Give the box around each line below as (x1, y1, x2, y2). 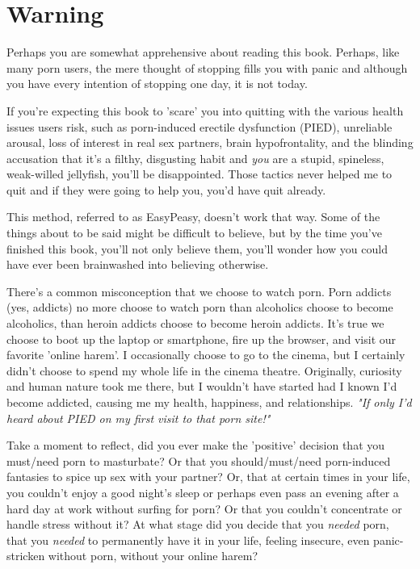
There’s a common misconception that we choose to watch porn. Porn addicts (6, 282, 392, 299)
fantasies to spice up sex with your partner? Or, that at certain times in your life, (6, 468, 410, 485)
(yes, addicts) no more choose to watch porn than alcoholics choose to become (6, 299, 393, 316)
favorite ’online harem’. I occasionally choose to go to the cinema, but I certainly (6, 346, 405, 363)
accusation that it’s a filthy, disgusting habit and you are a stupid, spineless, (6, 149, 384, 166)
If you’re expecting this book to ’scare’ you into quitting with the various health (6, 102, 404, 119)
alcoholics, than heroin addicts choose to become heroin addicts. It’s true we (6, 315, 384, 332)
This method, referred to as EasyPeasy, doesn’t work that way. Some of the (6, 208, 380, 225)
